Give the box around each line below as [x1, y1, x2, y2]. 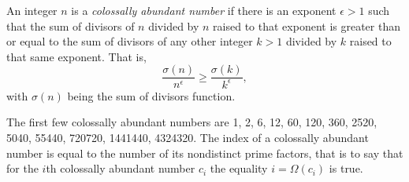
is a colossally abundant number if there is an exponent [71, 2, 336, 18]
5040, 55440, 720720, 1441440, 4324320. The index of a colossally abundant [6, 129, 369, 145]
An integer [6, 2, 58, 18]
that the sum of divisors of [6, 17, 135, 34]
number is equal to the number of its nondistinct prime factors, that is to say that [6, 144, 403, 161]
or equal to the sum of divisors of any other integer [6, 33, 253, 49]
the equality [210, 160, 268, 177]
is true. [329, 160, 363, 177]
